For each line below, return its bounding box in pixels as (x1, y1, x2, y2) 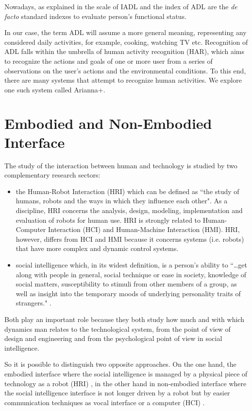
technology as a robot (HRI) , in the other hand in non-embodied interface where (4, 378, 247, 388)
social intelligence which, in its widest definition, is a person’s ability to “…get (16, 260, 247, 269)
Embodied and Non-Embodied (4, 113, 212, 133)
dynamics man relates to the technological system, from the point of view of (4, 323, 231, 334)
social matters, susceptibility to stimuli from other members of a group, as (16, 279, 237, 289)
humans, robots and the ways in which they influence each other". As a (16, 196, 228, 206)
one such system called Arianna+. (4, 84, 105, 94)
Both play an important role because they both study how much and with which (4, 314, 244, 324)
